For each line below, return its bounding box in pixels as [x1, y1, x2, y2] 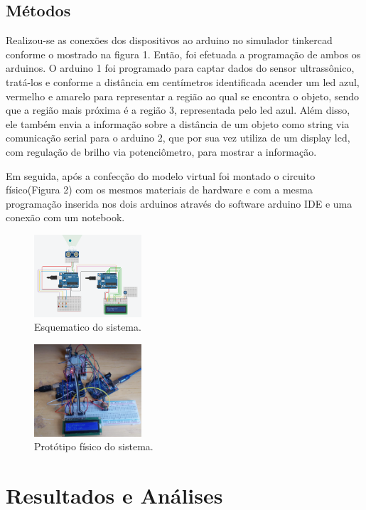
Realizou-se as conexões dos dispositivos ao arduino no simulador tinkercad [6, 33, 333, 48]
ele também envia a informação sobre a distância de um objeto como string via [6, 116, 350, 131]
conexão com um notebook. [6, 210, 125, 225]
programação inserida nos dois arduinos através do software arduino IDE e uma [6, 196, 352, 211]
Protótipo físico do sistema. [34, 439, 154, 454]
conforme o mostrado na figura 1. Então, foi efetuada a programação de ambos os [6, 46, 361, 61]
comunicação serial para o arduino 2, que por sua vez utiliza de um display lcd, [6, 130, 350, 145]
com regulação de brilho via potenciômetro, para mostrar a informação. [6, 144, 317, 159]
